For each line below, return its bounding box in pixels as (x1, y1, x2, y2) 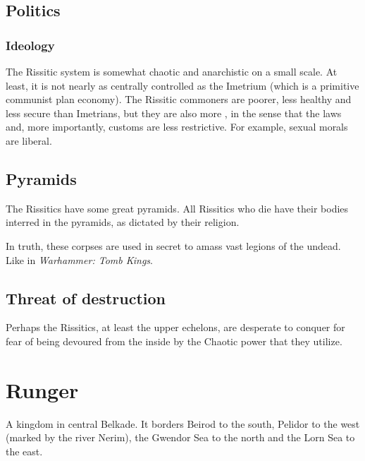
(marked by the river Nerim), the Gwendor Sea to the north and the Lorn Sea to (6, 430, 355, 445)
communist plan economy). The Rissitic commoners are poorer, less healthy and (6, 92, 352, 107)
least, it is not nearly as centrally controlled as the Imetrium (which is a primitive (6, 78, 359, 92)
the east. (6, 443, 43, 458)
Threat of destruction (6, 287, 166, 309)
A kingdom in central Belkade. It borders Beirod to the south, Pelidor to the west (6, 416, 360, 431)
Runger (6, 375, 79, 404)
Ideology (6, 36, 55, 54)
